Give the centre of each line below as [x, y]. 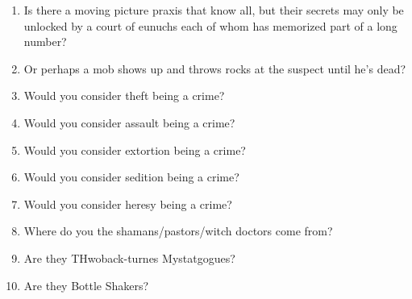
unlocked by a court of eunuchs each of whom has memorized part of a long [210, 25]
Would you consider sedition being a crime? [131, 177]
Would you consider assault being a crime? [129, 122]
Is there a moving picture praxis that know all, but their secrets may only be [214, 10]
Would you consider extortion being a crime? [135, 149]
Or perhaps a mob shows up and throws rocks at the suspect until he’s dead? [215, 68]
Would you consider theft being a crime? [124, 96]
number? [45, 42]
